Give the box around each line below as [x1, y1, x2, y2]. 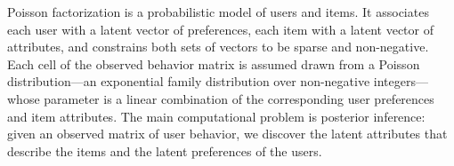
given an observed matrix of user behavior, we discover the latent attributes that [7, 124, 448, 143]
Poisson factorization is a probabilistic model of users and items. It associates [7, 3, 429, 20]
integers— [373, 72, 428, 91]
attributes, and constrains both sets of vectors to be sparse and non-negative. [7, 37, 429, 56]
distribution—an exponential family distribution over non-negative [7, 72, 370, 91]
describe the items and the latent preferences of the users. [7, 141, 322, 160]
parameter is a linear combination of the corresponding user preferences [44, 89, 434, 107]
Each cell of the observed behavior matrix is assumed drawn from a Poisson [7, 54, 420, 73]
